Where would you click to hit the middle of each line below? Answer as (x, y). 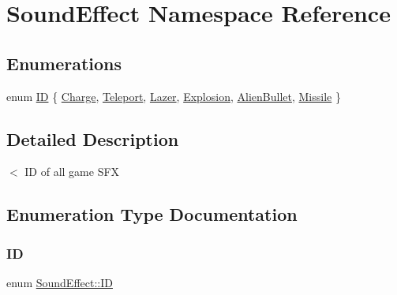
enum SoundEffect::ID (60, 282)
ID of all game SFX (72, 172)
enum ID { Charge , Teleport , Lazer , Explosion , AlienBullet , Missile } (174, 96)
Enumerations (64, 63)
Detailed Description (93, 138)
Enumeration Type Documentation (152, 214)
